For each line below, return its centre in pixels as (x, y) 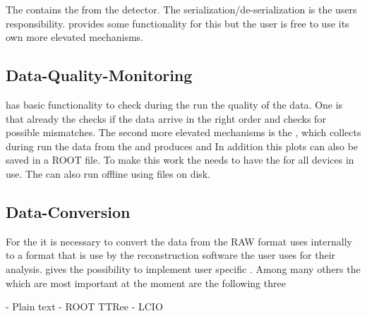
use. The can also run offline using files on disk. (108, 173)
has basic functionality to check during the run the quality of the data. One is (174, 104)
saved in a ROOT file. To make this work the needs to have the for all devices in (180, 160)
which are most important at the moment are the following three (146, 282)
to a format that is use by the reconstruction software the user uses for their (171, 255)
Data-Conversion (68, 211)
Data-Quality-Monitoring (99, 75)
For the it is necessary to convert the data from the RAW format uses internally (179, 241)
